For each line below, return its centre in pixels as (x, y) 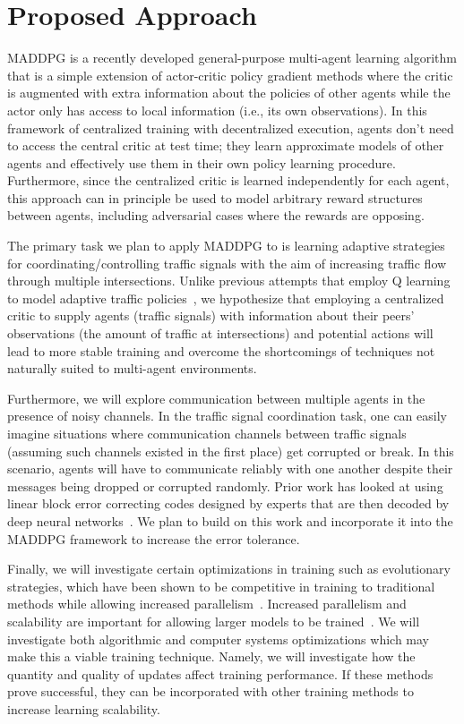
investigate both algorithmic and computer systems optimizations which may (219, 639)
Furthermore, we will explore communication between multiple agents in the (216, 398)
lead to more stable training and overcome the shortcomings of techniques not (221, 350)
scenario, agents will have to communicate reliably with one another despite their (230, 468)
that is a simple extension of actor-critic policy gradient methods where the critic (230, 75)
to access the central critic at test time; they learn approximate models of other (226, 145)
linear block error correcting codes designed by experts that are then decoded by (228, 503)
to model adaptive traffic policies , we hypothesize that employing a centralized (226, 298)
